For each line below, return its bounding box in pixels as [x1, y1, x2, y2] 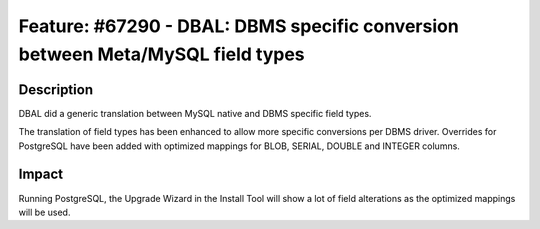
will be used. [18, 206, 71, 218]
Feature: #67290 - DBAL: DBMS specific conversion [18, 15, 459, 37]
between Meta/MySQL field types [18, 43, 305, 65]
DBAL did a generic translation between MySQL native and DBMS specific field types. [18, 107, 372, 119]
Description [18, 81, 94, 98]
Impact [18, 166, 64, 183]
